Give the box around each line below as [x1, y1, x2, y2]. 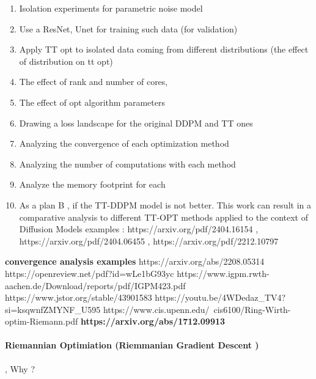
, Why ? [5, 362, 35, 375]
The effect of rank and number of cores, [19, 75, 168, 88]
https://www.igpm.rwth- [177, 267, 270, 279]
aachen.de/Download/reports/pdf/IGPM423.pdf [5, 279, 186, 292]
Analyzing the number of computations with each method [19, 157, 236, 170]
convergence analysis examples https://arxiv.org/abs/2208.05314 [5, 255, 265, 268]
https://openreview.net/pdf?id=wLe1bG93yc [5, 267, 174, 279]
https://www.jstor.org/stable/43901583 [5, 291, 152, 304]
